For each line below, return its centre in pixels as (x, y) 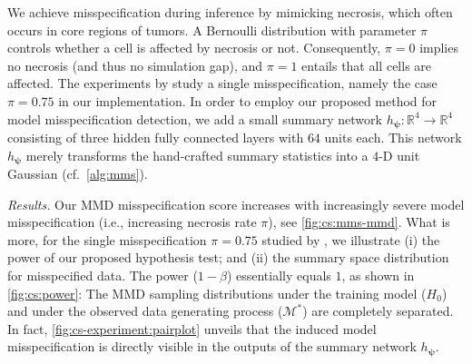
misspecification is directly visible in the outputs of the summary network (212, 346)
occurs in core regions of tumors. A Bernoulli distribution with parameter (212, 30)
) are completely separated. (378, 311)
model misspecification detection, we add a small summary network (195, 118)
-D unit (399, 155)
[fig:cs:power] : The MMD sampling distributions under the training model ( (217, 293)
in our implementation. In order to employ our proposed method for (248, 100)
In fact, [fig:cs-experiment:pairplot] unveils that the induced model (192, 328)
